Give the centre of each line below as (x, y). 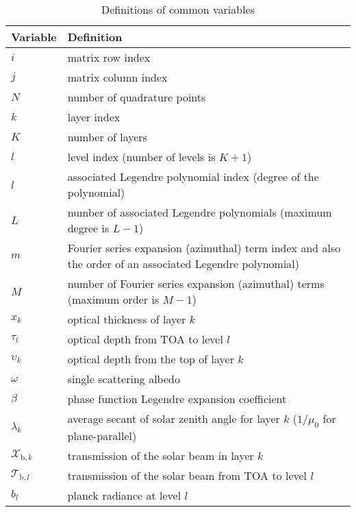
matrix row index (109, 57)
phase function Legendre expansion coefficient (177, 399)
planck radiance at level (124, 496)
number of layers (107, 137)
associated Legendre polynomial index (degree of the (193, 176)
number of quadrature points (137, 97)
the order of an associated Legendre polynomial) (183, 264)
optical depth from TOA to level (145, 339)
